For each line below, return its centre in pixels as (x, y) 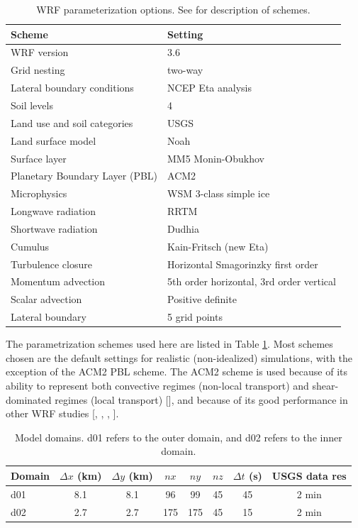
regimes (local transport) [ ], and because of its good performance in (201, 399)
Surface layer (39, 158)
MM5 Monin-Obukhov (216, 158)
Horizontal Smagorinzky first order (243, 264)
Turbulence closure (51, 264)
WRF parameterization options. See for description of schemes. (173, 9)
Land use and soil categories (72, 122)
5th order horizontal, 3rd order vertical (252, 281)
